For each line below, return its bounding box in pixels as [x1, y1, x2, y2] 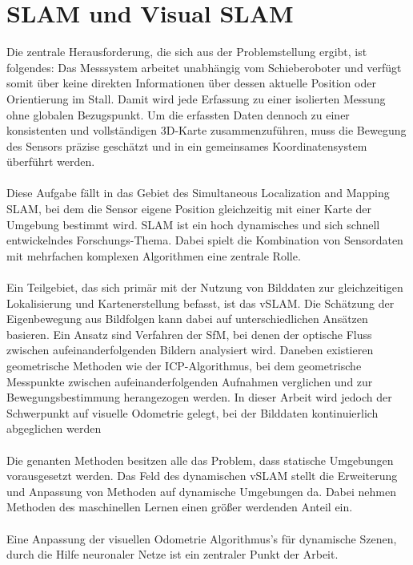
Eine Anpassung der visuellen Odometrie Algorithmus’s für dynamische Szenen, [6, 530, 397, 547]
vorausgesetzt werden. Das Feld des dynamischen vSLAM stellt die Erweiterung [6, 467, 398, 484]
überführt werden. [6, 153, 95, 170]
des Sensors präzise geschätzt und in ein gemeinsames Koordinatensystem [6, 137, 367, 154]
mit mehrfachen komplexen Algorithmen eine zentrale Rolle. [6, 247, 301, 264]
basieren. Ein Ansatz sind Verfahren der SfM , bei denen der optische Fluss [6, 325, 372, 342]
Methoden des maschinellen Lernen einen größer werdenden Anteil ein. [6, 498, 353, 515]
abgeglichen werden [6, 420, 102, 437]
